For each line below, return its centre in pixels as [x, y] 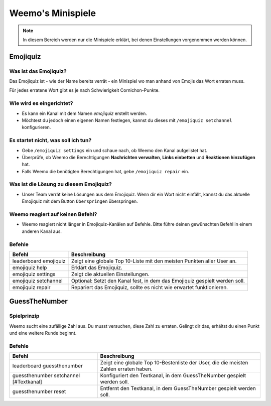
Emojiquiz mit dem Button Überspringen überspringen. [80, 201]
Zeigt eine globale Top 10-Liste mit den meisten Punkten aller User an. [154, 261]
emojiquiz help [30, 267]
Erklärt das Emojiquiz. [97, 267]
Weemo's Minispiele [53, 13]
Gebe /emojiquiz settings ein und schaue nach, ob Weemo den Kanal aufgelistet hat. [115, 150]
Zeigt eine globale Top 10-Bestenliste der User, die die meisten [174, 363]
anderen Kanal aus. [42, 231]
